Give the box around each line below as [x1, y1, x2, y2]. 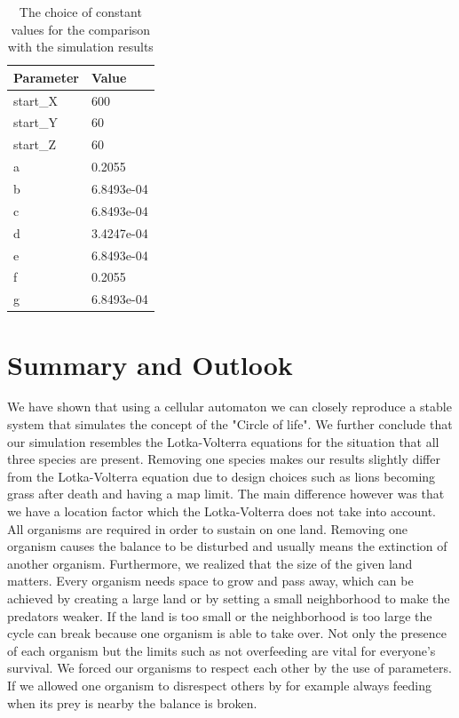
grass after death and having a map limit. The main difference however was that [7, 484, 445, 503]
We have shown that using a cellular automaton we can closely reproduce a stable [7, 397, 452, 416]
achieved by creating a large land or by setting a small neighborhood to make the [7, 588, 450, 607]
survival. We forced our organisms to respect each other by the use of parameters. [7, 658, 452, 677]
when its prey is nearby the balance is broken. [7, 693, 257, 712]
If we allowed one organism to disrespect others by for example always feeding [7, 675, 432, 694]
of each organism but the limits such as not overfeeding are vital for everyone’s [7, 641, 436, 659]
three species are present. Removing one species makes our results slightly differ [7, 450, 440, 468]
